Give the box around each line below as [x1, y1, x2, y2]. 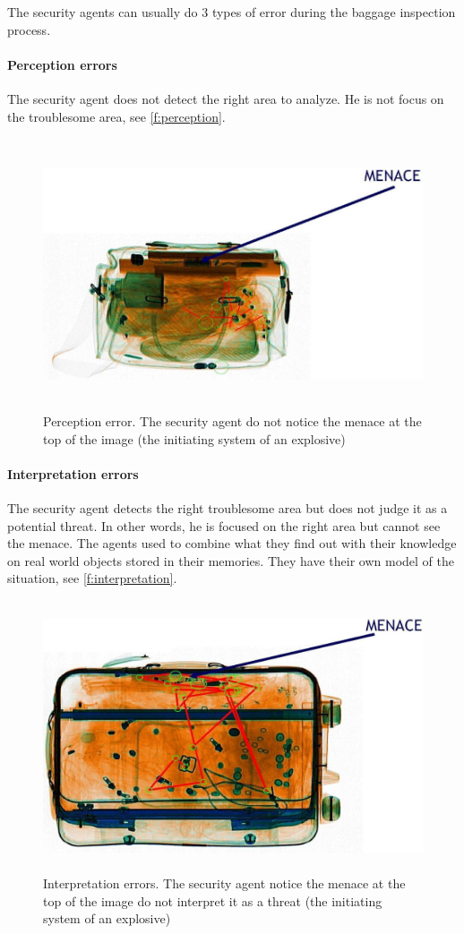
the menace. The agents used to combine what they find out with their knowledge [7, 534, 457, 553]
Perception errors [7, 55, 117, 73]
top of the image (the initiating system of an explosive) [43, 429, 346, 448]
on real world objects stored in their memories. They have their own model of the [7, 551, 454, 570]
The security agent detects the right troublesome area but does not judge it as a [7, 499, 448, 518]
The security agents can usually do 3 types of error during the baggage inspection [7, 3, 456, 21]
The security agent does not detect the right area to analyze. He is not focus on [7, 89, 444, 107]
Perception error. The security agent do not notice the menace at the [43, 412, 422, 431]
